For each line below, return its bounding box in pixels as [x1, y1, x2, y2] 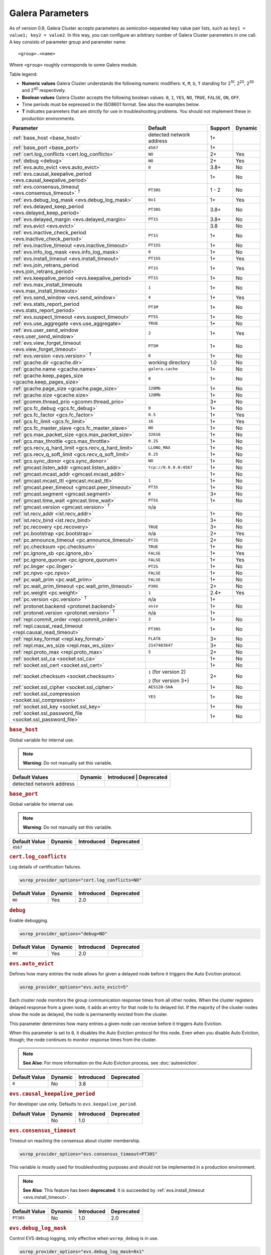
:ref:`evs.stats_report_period [12, 300, 80, 307]
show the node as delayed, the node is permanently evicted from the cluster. [9, 1012, 168, 1018]
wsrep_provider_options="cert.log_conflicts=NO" [20, 877, 142, 883]
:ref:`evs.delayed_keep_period [12, 203, 84, 210]
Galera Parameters [9, 8, 89, 19]
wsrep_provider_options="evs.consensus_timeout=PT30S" [20, 1151, 158, 1157]
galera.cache [148, 366, 178, 371]
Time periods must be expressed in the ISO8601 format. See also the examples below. [22, 101, 200, 107]
